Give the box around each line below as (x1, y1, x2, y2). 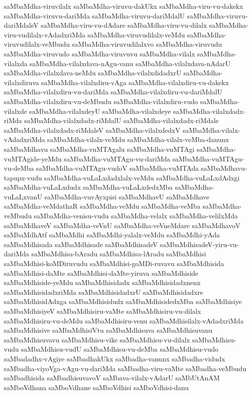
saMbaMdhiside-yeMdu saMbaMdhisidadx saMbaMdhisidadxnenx (4, 277, 201, 287)
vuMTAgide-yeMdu (4, 153, 62, 163)
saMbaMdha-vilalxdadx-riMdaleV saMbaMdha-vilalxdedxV (4, 125, 180, 135)
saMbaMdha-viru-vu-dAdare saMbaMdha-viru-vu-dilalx (40, 20, 207, 30)
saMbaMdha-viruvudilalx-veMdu (88, 29, 185, 39)
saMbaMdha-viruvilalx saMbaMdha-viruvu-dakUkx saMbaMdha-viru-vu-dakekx (4, 1, 243, 11)
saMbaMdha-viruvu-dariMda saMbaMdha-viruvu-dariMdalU (4, 10, 185, 20)
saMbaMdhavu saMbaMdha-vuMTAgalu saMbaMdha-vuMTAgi (4, 143, 195, 154)
